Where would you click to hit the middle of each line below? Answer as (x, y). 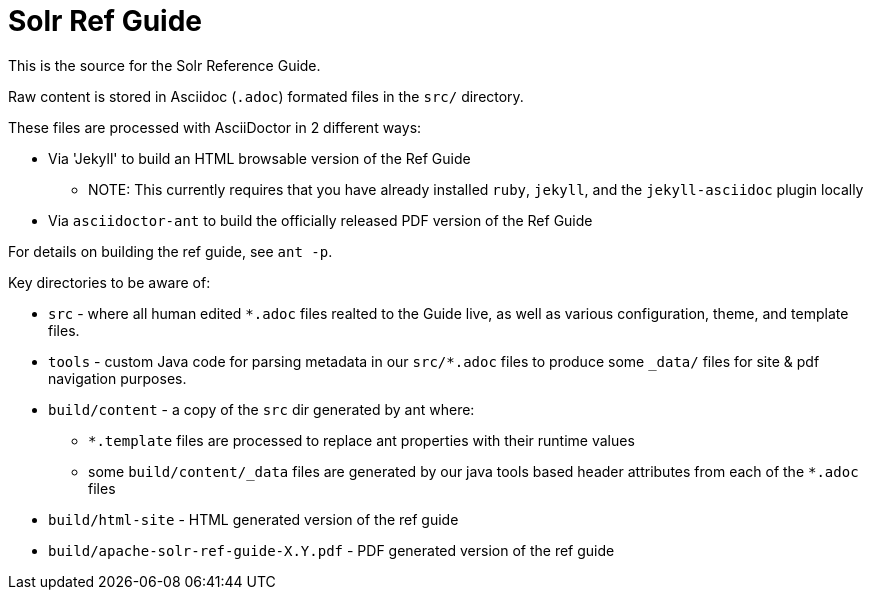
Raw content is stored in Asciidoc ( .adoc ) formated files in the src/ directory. (266, 96)
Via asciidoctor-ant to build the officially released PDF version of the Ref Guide (320, 220)
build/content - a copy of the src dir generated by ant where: (261, 409)
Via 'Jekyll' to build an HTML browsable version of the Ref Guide (259, 158)
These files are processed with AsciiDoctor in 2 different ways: (215, 127)
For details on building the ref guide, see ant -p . (170, 251)
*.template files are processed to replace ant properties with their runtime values (361, 440)
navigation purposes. (117, 378)
